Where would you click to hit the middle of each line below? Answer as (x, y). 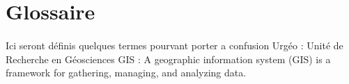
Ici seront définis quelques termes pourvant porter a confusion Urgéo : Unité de (174, 45)
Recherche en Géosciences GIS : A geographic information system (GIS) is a (168, 59)
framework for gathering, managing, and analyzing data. (126, 73)
